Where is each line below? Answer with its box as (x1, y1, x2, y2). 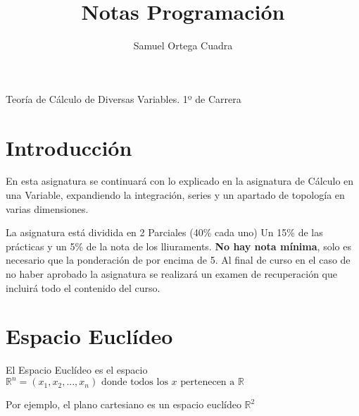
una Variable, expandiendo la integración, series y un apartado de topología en (6, 188, 345, 202)
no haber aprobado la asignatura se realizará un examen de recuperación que (6, 267, 338, 281)
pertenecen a (180, 377, 235, 388)
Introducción (6, 133, 132, 161)
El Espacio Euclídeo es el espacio (6, 362, 148, 377)
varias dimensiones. (6, 201, 89, 216)
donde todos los (101, 377, 168, 388)
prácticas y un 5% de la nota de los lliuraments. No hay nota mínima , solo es (6, 238, 351, 253)
